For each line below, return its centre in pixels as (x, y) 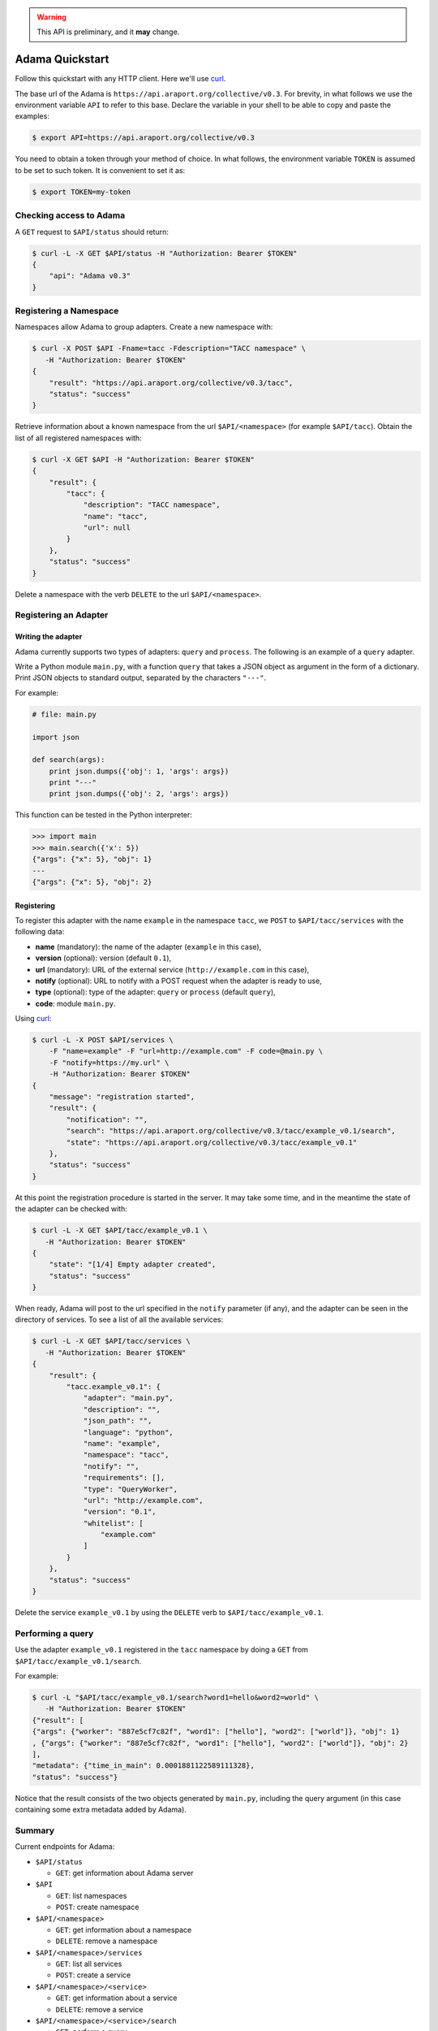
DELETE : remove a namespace (107, 1941)
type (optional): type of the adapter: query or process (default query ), (155, 992)
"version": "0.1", (120, 1512)
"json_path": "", (118, 1421)
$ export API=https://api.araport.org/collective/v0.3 (143, 138)
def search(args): (69, 760)
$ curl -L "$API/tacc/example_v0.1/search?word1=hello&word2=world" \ (176, 1697)
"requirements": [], (124, 1478)
